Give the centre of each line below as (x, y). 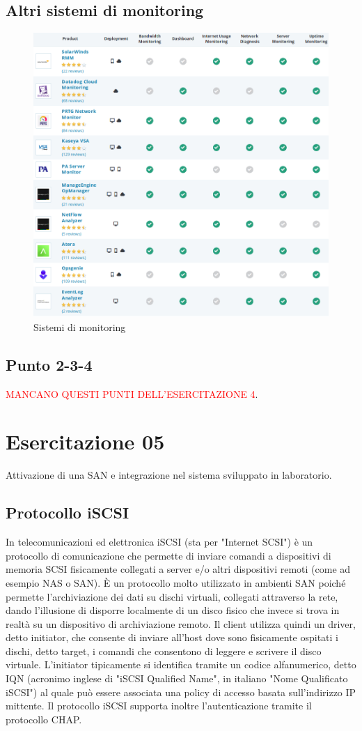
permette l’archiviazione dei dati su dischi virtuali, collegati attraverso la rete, (172, 596)
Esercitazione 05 (85, 441)
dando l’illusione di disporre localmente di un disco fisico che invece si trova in (173, 610)
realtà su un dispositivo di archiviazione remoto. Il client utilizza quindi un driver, (181, 623)
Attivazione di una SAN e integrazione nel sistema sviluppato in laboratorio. (169, 475)
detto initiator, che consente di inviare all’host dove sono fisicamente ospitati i (172, 637)
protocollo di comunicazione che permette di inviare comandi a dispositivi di (168, 555)
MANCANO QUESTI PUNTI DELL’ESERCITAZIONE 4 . (132, 393)
